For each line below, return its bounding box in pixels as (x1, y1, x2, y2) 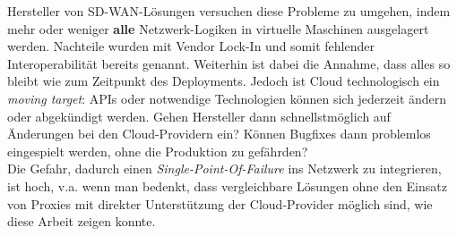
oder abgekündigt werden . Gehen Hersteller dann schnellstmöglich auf (7, 106, 391, 125)
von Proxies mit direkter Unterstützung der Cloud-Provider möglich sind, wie (7, 194, 433, 213)
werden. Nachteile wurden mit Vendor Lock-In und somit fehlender (7, 37, 375, 55)
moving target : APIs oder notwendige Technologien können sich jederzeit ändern (7, 88, 447, 107)
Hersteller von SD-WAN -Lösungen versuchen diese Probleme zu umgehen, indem (7, 2, 451, 20)
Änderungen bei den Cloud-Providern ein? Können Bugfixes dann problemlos (7, 124, 431, 143)
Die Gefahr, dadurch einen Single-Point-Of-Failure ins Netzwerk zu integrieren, (7, 159, 442, 178)
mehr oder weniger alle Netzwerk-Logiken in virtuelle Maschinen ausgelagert (7, 19, 429, 38)
